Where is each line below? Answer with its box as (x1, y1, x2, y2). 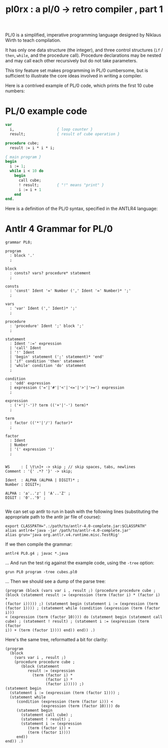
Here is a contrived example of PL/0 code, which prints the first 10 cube (5, 83, 154, 89)
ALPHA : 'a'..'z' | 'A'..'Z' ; (5, 491, 71, 496)
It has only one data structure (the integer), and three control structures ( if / (5, 47, 163, 53)
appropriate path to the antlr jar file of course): (5, 514, 101, 520)
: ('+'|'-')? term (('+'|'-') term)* (10, 403, 89, 408)
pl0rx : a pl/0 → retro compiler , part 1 (6, 4, 163, 15)
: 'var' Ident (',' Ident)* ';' (10, 306, 78, 311)
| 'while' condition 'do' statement (10, 363, 86, 368)
